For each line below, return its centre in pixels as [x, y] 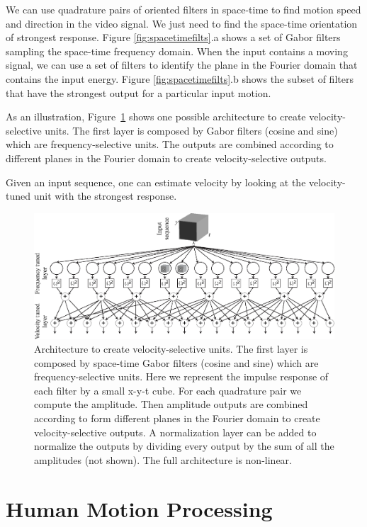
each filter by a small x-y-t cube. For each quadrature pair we [168, 390]
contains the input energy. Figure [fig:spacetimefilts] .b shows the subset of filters [180, 78]
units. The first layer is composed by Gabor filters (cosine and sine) [191, 130]
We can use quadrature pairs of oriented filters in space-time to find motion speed [183, 9]
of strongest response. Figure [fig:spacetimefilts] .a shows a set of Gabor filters [173, 37]
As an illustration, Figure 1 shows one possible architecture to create [156, 117]
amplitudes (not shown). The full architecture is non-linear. [163, 459]
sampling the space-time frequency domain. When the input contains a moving [177, 51]
